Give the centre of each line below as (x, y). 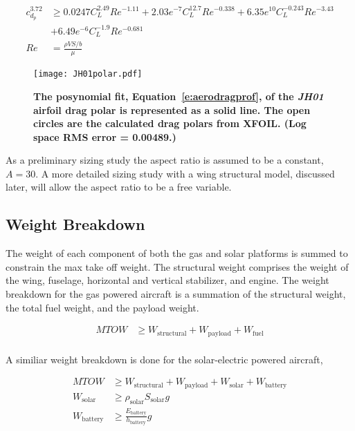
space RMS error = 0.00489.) (105, 136)
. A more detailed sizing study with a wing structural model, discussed (185, 173)
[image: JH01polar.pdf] (88, 74)
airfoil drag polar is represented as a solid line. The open (172, 109)
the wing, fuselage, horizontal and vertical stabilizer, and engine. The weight (167, 280)
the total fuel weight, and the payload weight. (102, 307)
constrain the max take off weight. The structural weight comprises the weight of (177, 266)
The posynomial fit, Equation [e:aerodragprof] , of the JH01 (179, 96)
